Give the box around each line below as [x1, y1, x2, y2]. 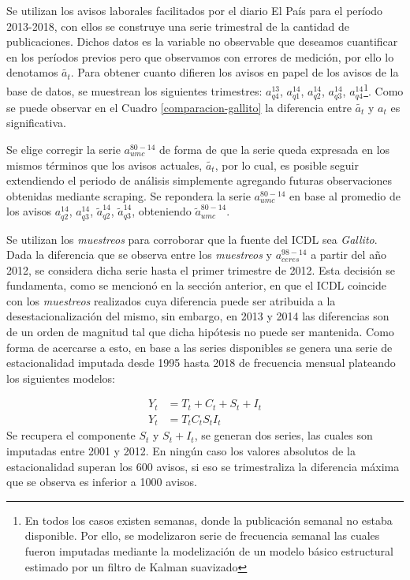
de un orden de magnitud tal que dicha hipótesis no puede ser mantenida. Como [6, 324, 394, 340]
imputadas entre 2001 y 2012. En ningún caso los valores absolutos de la [6, 443, 356, 458]
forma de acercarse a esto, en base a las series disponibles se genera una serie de [6, 339, 393, 355]
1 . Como [363, 80, 404, 99]
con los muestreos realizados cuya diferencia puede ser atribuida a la [6, 292, 336, 309]
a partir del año [311, 246, 386, 263]
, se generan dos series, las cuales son [194, 427, 373, 443]
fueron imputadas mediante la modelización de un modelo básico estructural [24, 542, 393, 559]
